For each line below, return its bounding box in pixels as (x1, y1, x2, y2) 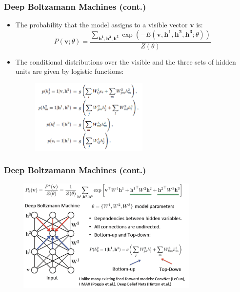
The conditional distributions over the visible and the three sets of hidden (15, 56, 236, 67)
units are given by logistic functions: (15, 66, 124, 76)
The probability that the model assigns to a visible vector (15, 20, 188, 30)
